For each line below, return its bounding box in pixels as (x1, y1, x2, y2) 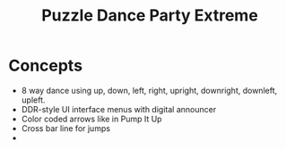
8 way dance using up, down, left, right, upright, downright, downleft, (21, 85, 278, 95)
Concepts (8, 55, 82, 76)
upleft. (21, 95, 46, 105)
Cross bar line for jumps (21, 122, 111, 134)
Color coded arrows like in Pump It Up (21, 113, 162, 124)
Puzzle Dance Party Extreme (40, 5, 259, 26)
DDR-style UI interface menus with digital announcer (21, 103, 217, 114)
